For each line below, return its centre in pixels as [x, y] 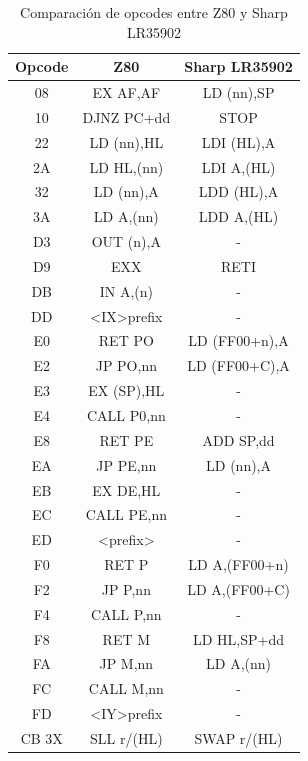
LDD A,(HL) [238, 216]
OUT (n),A [126, 241]
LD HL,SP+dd [239, 638]
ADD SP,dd [238, 439]
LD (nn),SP [238, 92]
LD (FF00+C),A [238, 365]
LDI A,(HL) [238, 166]
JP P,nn [126, 588]
